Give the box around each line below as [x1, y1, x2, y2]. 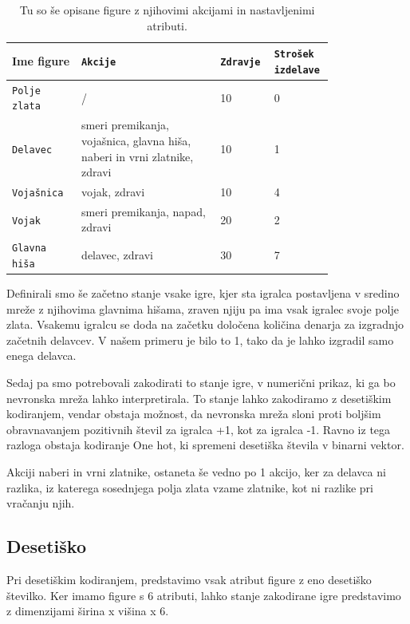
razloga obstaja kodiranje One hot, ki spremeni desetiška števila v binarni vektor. [6, 436, 404, 453]
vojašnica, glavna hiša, [81, 132, 191, 148]
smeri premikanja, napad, [81, 203, 206, 219]
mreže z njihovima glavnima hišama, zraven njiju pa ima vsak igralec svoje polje [6, 300, 399, 317]
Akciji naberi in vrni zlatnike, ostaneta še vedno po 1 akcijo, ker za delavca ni [6, 464, 386, 480]
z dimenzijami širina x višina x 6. [6, 602, 169, 619]
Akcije [81, 57, 116, 69]
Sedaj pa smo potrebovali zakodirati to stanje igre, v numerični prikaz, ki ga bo [6, 374, 396, 391]
